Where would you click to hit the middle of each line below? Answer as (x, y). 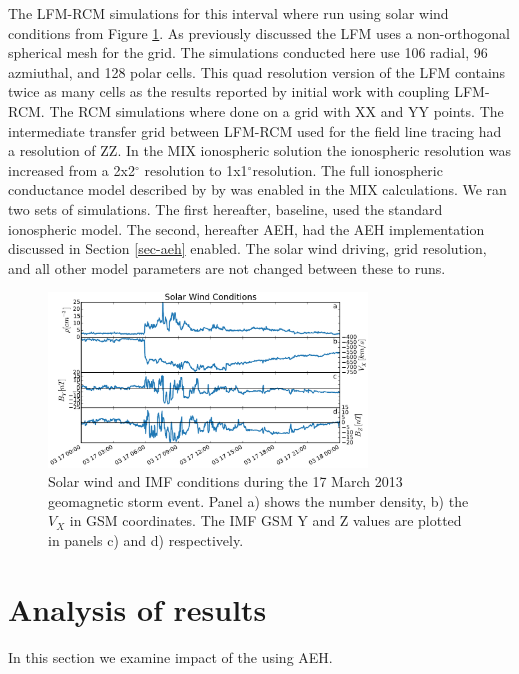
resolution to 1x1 (196, 169)
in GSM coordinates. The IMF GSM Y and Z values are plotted (265, 520)
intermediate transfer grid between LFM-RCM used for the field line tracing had (255, 130)
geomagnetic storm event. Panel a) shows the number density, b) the (258, 500)
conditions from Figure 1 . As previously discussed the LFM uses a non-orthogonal (259, 32)
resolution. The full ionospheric (347, 169)
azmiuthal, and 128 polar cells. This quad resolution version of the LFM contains (257, 71)
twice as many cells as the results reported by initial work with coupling (229, 91)
